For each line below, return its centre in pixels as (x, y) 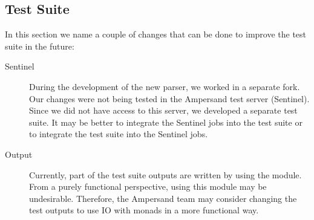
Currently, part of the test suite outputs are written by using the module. (165, 174)
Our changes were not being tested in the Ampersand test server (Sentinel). (169, 98)
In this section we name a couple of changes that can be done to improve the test (156, 34)
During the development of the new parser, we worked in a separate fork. (165, 86)
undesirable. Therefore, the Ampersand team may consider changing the (163, 198)
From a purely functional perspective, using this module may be (148, 186)
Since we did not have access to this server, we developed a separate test (163, 110)
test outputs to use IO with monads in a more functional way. (144, 210)
